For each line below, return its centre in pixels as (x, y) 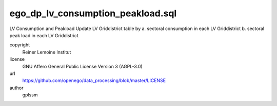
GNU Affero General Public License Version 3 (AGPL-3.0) (83, 66)
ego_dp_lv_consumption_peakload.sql (93, 13)
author (16, 88)
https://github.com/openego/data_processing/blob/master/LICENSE (94, 81)
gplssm (30, 95)
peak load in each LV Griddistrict (44, 35)
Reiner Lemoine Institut (47, 52)
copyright (20, 45)
